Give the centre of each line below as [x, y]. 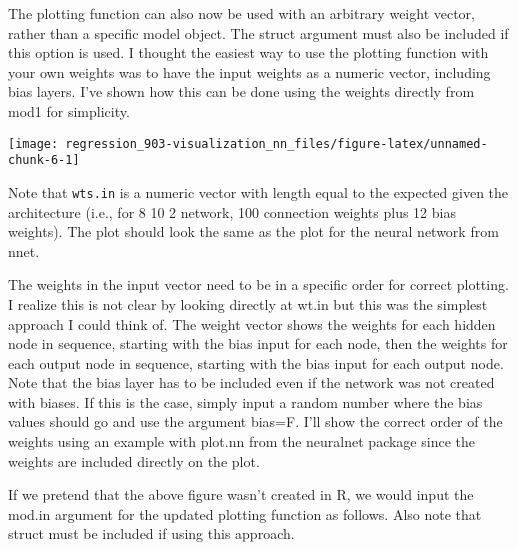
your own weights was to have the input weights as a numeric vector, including [249, 71]
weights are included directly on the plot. [134, 460]
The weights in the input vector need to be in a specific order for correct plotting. [258, 284]
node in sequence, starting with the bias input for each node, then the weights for [258, 343]
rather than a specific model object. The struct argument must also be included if [258, 32]
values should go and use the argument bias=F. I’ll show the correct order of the [255, 421]
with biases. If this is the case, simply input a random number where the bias [245, 401]
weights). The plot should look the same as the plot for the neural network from [253, 231]
